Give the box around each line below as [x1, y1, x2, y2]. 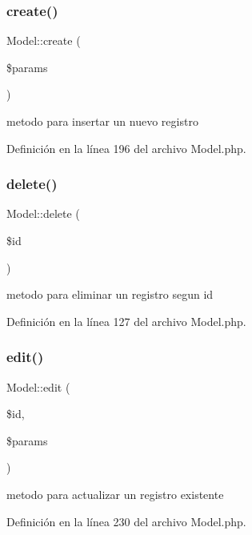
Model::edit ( [6, 378, 70, 395]
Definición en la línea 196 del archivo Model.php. [6, 139, 246, 156]
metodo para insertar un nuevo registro [6, 113, 198, 129]
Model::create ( [6, 32, 81, 49]
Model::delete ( [6, 205, 80, 222]
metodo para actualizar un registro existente [6, 485, 224, 502]
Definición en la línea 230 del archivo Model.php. [6, 513, 246, 529]
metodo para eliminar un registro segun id [6, 286, 214, 303]
